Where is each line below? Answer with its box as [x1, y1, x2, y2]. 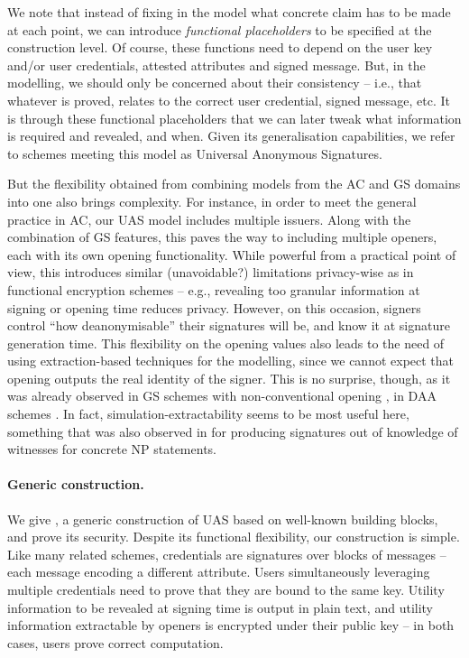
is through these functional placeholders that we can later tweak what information [7, 108, 462, 127]
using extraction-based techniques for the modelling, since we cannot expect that [7, 351, 455, 370]
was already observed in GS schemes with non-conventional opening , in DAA [7, 386, 437, 405]
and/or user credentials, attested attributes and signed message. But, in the [7, 55, 426, 74]
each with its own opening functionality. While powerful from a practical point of [7, 245, 456, 264]
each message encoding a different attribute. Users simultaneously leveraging [7, 562, 430, 581]
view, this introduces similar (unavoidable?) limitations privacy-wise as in [7, 263, 414, 282]
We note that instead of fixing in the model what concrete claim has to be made [7, 3, 451, 21]
